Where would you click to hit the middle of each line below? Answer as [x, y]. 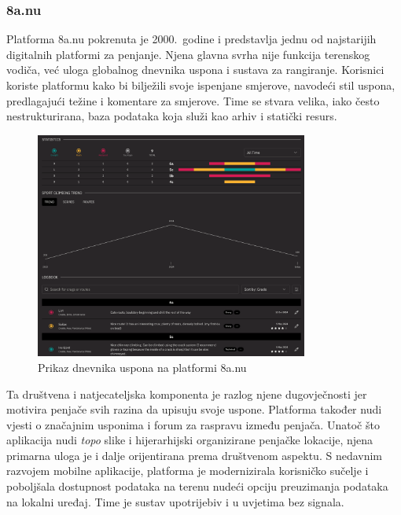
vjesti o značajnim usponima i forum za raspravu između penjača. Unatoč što [193, 424]
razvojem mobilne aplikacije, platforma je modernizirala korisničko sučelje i [188, 471]
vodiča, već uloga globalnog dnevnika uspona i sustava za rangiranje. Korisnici [195, 70]
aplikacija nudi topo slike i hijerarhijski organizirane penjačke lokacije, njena [190, 440]
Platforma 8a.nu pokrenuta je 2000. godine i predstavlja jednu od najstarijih [191, 39]
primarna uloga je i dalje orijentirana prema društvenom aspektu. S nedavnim [195, 455]
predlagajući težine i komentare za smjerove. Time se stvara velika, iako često [193, 100]
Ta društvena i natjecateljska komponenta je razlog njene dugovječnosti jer [187, 394]
